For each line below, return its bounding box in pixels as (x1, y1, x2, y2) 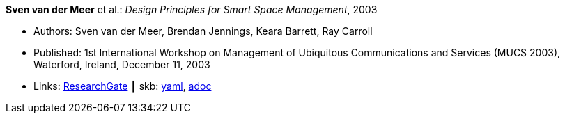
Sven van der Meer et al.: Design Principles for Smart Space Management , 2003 (6, 3, 378, 15)
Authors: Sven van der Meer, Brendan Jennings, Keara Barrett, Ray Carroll (33, 25, 373, 37)
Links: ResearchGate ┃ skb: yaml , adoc (33, 80, 212, 92)
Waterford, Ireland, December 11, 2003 (33, 58, 210, 70)
